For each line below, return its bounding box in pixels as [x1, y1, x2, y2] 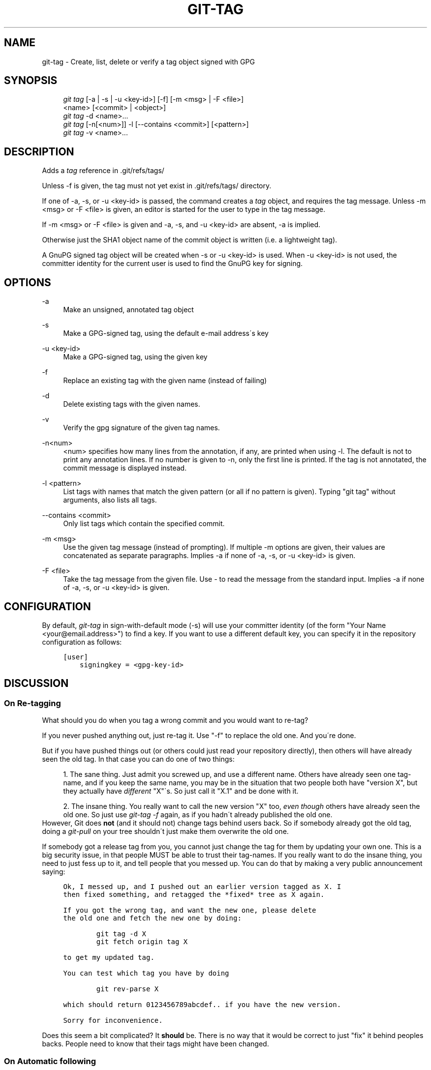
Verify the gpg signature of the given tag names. [63, 423, 220, 432]
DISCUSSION [4, 677, 69, 690]
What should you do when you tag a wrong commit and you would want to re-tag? [42, 716, 308, 725]
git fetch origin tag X [96, 938, 188, 946]
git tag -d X [96, 930, 146, 938]
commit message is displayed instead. [63, 464, 187, 473]
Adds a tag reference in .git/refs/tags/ [42, 166, 164, 175]
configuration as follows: [42, 637, 122, 646]
